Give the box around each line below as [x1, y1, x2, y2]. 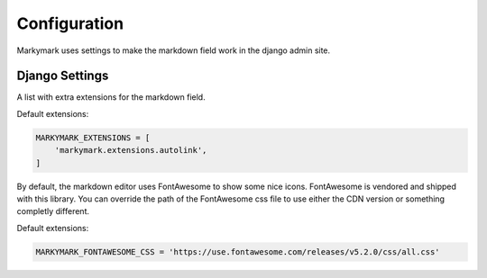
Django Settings [16, 68, 109, 84]
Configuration [16, 13, 124, 33]
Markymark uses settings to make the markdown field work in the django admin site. [16, 45, 331, 56]
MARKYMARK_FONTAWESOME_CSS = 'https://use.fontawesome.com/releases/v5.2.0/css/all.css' [35, 247, 441, 256]
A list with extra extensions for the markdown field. [16, 92, 207, 103]
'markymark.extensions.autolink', [54, 145, 207, 156]
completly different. [16, 206, 90, 217]
